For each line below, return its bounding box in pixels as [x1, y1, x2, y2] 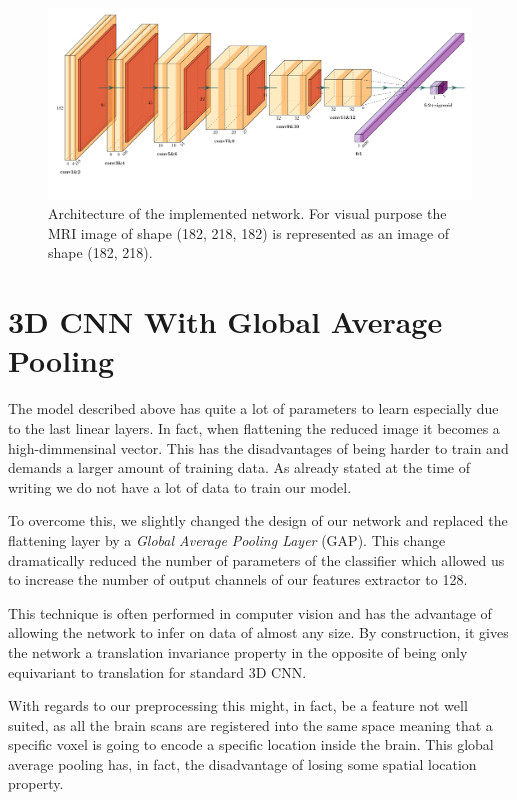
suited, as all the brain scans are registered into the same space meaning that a [8, 714, 493, 735]
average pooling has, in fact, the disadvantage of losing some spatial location [8, 753, 477, 774]
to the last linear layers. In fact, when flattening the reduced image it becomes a [8, 417, 500, 438]
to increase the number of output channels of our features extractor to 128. [8, 569, 468, 590]
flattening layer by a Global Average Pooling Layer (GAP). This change [8, 529, 446, 550]
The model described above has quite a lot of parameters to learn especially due [8, 398, 499, 419]
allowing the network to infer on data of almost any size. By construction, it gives [8, 622, 509, 643]
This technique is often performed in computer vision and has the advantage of [8, 602, 492, 623]
